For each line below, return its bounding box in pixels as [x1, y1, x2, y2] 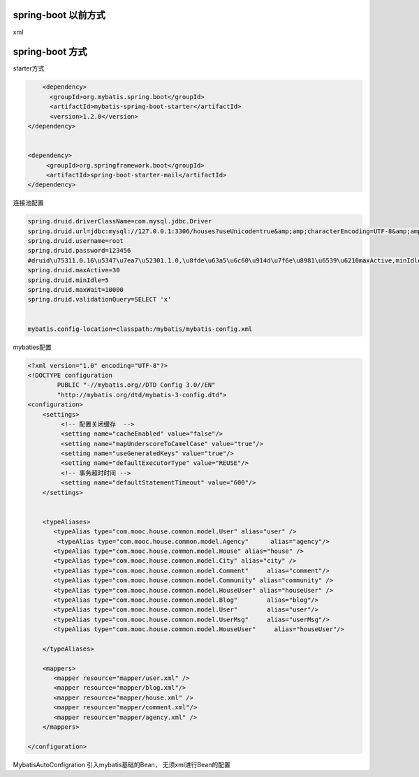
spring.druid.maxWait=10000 [27, 286, 124, 294]
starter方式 [13, 64, 45, 73]
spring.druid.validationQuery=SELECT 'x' [27, 295, 172, 304]
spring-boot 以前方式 [13, 9, 106, 21]
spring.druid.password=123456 [27, 246, 131, 255]
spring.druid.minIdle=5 [27, 276, 110, 284]
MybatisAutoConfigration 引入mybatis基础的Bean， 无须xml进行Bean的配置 [13, 760, 230, 769]
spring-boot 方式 [13, 46, 87, 58]
